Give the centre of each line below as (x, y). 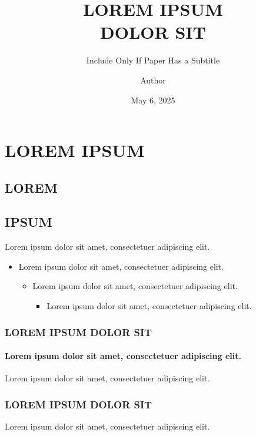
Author (153, 80)
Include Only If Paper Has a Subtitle (153, 60)
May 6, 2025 (153, 100)
